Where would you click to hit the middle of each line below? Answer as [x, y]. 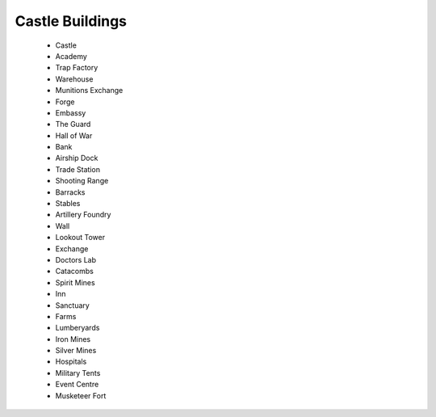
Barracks [70, 192]
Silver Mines [76, 351]
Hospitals [71, 362]
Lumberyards [78, 328]
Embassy [71, 112]
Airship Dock [77, 158]
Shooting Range [82, 181]
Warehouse [74, 79]
